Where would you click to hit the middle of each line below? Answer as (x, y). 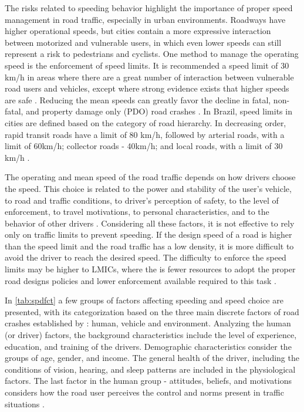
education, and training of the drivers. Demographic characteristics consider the (148, 346)
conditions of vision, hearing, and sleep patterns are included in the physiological (150, 369)
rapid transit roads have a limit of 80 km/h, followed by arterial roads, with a (145, 134)
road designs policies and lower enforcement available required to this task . (141, 280)
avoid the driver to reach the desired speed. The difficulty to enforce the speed (146, 257)
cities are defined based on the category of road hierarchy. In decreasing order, (146, 122)
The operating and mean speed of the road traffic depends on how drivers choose (150, 177)
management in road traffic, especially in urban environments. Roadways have (145, 19)
